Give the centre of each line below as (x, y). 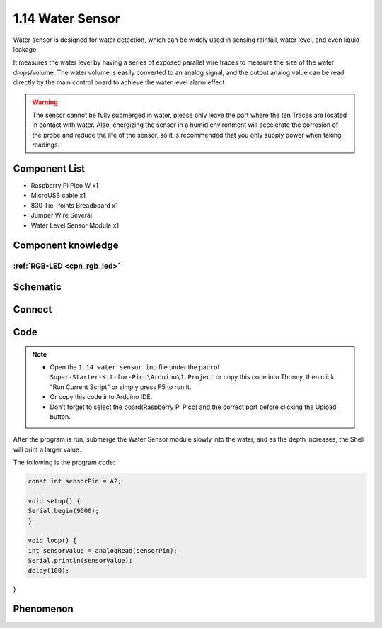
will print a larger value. (47, 449)
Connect (33, 309)
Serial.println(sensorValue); (80, 561)
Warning (45, 102)
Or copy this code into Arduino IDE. (101, 397)
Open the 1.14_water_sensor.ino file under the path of (135, 367)
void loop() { (52, 541)
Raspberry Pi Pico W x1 (65, 185)
